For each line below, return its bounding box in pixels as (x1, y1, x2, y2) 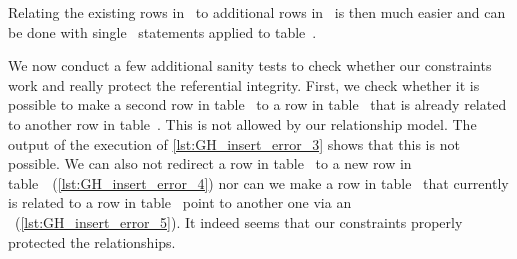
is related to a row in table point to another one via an (8, 192, 352, 213)
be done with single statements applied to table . (8, 21, 317, 42)
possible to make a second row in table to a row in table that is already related (8, 94, 507, 115)
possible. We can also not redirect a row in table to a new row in (8, 153, 412, 174)
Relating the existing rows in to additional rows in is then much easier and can (8, 2, 506, 22)
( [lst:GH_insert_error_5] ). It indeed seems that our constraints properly (14, 211, 463, 232)
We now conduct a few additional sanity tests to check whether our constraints (8, 55, 492, 76)
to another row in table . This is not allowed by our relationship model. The (8, 113, 477, 134)
